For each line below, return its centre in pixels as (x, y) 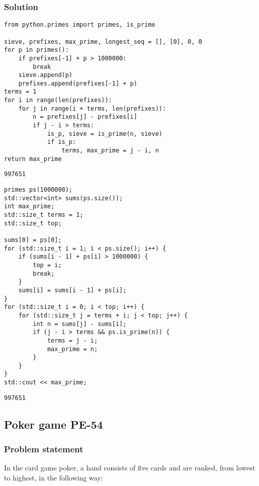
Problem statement (44, 449)
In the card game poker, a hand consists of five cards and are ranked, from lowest (130, 468)
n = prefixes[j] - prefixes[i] (85, 117)
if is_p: (62, 142)
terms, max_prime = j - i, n (110, 151)
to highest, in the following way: (54, 478)
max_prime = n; (72, 349)
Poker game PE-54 (54, 424)
